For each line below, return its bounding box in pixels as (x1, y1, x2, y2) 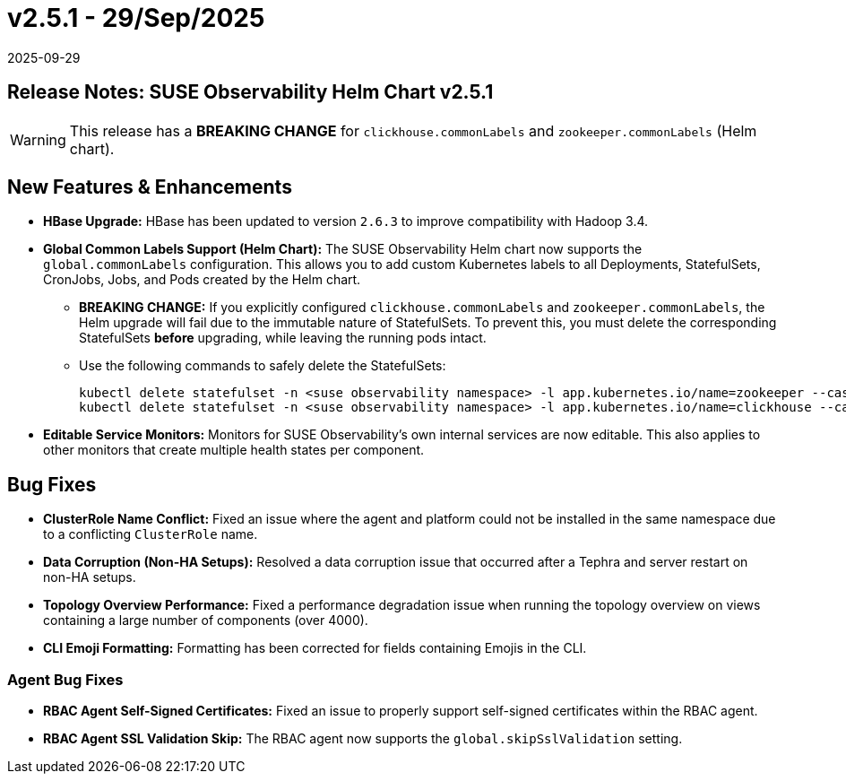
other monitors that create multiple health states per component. (43, 442, 425, 458)
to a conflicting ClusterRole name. (43, 526, 258, 542)
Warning (10, 130, 66, 149)
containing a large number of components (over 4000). (43, 612, 368, 629)
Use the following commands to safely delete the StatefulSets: (79, 358, 446, 374)
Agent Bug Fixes (7, 670, 124, 689)
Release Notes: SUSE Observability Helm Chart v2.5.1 (7, 81, 494, 104)
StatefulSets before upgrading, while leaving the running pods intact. (79, 330, 487, 346)
